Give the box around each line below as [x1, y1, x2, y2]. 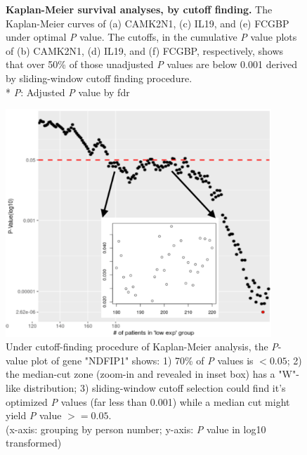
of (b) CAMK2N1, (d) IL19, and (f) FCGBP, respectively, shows [6, 43, 284, 58]
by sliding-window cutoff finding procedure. [6, 70, 192, 85]
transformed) [6, 435, 62, 450]
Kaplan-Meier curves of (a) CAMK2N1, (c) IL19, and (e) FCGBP [6, 15, 289, 30]
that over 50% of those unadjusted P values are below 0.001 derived [6, 57, 298, 72]
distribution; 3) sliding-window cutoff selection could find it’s [23, 380, 286, 395]
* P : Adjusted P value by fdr [6, 84, 130, 99]
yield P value [6, 408, 62, 423]
